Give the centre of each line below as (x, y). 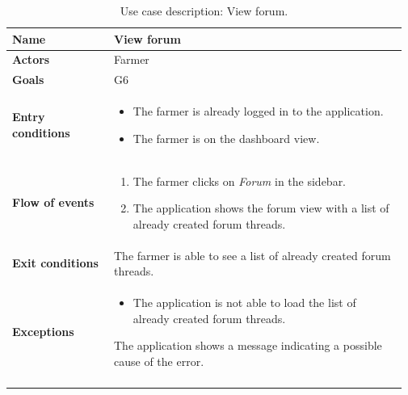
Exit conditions (55, 263)
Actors (31, 59)
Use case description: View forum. (204, 11)
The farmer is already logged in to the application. (258, 111)
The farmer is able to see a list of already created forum (252, 255)
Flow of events (53, 202)
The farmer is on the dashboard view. (226, 138)
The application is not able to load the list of (244, 303)
